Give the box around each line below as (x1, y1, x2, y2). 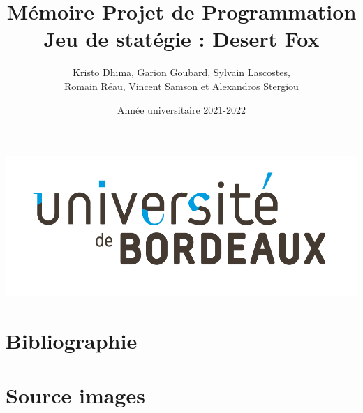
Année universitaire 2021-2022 (117, 102, 246, 117)
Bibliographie (6, 326, 138, 355)
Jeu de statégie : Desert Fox (43, 24, 320, 53)
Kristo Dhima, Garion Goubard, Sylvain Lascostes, (73, 65, 290, 80)
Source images (6, 381, 145, 410)
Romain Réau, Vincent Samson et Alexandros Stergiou (64, 78, 299, 93)
